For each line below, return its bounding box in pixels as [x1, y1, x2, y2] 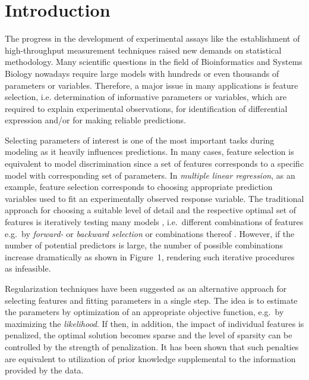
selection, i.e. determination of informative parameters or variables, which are [5, 91, 287, 103]
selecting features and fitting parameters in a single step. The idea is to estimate [5, 294, 298, 306]
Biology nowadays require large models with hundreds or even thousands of [5, 67, 279, 79]
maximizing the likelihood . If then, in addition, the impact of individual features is [5, 317, 304, 329]
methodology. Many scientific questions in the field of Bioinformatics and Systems [5, 55, 302, 68]
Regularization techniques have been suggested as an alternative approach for [5, 282, 287, 294]
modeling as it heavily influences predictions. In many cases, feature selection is [5, 145, 294, 158]
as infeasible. [5, 262, 51, 275]
